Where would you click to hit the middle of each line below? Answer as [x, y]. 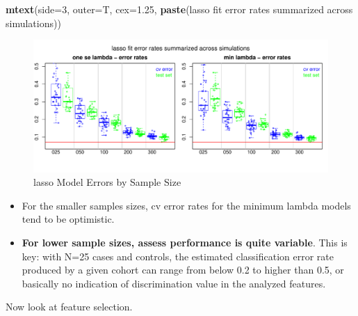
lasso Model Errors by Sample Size [107, 182]
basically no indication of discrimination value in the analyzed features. [174, 283]
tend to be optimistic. [68, 219]
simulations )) [33, 23]
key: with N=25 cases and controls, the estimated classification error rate [178, 256]
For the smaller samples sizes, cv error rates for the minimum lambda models [186, 205]
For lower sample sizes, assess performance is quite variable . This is [185, 243]
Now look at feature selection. [69, 307]
